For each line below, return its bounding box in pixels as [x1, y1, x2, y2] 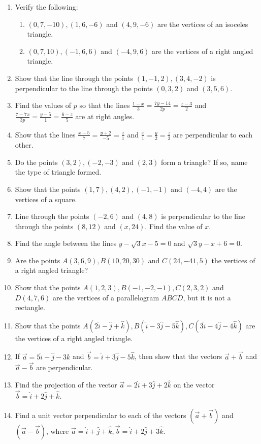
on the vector [173, 379, 215, 390]
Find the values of [15, 100, 72, 110]
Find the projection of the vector [15, 379, 117, 390]
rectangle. [15, 302, 45, 313]
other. [15, 140, 34, 150]
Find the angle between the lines [15, 238, 117, 248]
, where [46, 425, 69, 436]
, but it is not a [183, 292, 231, 302]
